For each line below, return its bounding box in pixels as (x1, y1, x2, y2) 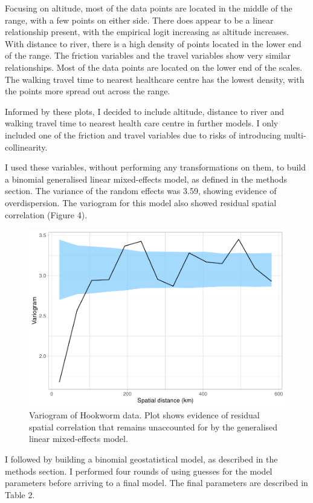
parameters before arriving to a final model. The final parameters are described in (5, 476, 308, 489)
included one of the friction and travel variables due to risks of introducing (5, 128, 282, 141)
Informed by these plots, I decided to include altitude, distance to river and (5, 105, 284, 117)
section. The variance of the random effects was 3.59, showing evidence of (5, 184, 277, 197)
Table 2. (5, 488, 35, 501)
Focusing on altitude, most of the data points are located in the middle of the (5, 2, 292, 14)
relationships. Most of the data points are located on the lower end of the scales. (5, 60, 303, 73)
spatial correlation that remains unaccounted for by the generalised (29, 420, 278, 433)
